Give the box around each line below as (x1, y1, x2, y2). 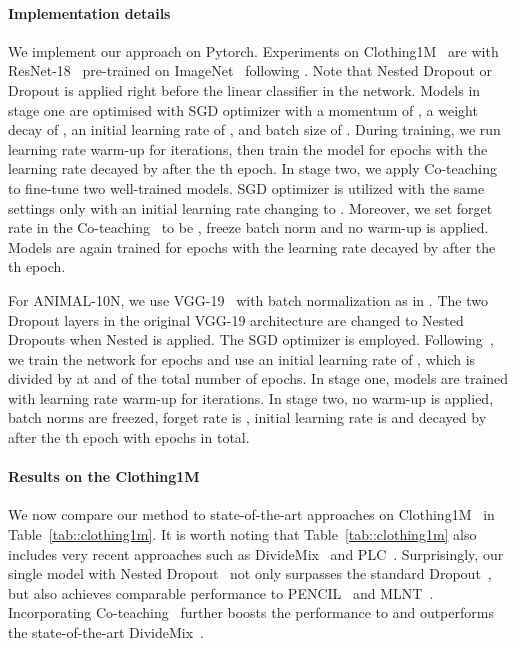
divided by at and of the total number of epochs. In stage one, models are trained (8, 368, 509, 389)
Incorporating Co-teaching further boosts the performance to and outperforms (8, 602, 494, 623)
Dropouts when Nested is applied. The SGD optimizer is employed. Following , (8, 329, 494, 350)
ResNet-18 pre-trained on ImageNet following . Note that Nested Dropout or (8, 60, 493, 81)
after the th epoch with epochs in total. (8, 427, 250, 448)
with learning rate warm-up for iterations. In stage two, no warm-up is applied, (8, 387, 494, 408)
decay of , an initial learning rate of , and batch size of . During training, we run (8, 119, 501, 140)
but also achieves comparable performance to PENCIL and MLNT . (8, 582, 434, 603)
